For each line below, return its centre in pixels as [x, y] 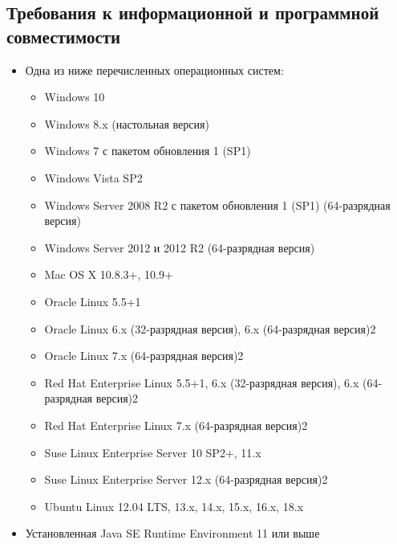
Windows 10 [75, 97]
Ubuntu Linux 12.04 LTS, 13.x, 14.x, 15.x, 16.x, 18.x [174, 506]
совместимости [64, 36]
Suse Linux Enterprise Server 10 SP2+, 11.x [153, 452]
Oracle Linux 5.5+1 [93, 301]
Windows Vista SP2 [93, 177]
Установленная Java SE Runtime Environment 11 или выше [172, 533]
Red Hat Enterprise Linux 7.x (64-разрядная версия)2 [176, 425]
